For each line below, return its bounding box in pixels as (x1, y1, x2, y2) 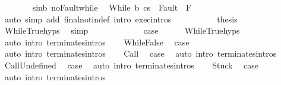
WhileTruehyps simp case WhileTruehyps (4, 24, 240, 37)
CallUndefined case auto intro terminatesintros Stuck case (4, 58, 259, 71)
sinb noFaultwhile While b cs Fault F (32, 1, 192, 13)
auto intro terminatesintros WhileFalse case (4, 35, 190, 48)
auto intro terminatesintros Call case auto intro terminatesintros (4, 47, 277, 60)
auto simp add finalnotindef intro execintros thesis (4, 12, 238, 25)
